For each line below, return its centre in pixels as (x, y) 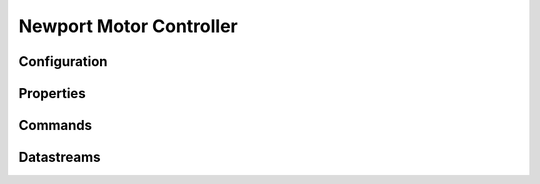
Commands (55, 125)
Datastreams (59, 157)
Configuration (63, 61)
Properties (52, 93)
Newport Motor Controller (128, 26)
